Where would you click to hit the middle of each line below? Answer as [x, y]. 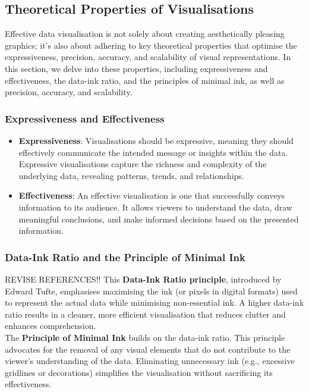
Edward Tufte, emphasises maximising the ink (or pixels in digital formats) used [151, 291]
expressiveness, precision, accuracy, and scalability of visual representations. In [148, 57]
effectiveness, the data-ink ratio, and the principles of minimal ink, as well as [145, 80]
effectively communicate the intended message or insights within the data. [153, 152]
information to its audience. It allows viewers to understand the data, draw [155, 207]
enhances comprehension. [51, 326]
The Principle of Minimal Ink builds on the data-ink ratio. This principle [145, 337]
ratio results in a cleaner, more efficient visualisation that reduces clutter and [145, 314]
